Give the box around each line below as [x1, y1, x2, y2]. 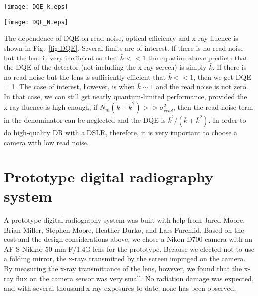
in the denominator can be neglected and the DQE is [4, 115, 166, 125]
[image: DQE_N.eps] [4, 18, 68, 26]
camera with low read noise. [4, 137, 89, 148]
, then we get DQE [193, 71, 251, 82]
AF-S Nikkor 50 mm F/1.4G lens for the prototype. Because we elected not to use [4, 243, 255, 254]
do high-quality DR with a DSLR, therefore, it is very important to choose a [4, 127, 238, 138]
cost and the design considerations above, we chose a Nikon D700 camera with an [4, 234, 253, 244]
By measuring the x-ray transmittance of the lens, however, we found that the [4, 263, 242, 273]
